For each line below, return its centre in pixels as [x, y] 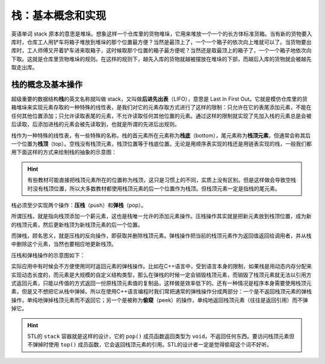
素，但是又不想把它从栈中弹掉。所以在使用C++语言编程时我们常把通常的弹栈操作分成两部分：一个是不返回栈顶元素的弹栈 [162, 292]
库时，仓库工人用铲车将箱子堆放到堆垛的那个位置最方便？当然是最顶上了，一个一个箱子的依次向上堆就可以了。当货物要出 [161, 42]
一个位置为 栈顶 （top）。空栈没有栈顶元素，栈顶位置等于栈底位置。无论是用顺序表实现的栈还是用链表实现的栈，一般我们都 [162, 143]
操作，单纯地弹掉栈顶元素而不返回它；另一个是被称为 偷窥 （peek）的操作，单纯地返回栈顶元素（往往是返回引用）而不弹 [159, 300]
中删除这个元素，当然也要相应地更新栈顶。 [64, 244]
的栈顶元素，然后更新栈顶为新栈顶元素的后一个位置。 [77, 224]
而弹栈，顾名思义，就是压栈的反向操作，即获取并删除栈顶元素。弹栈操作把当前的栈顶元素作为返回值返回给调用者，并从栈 [161, 236]
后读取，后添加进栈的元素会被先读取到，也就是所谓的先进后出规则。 [95, 124]
